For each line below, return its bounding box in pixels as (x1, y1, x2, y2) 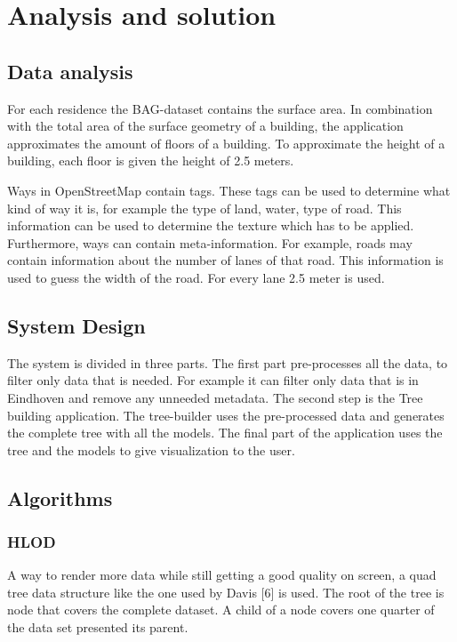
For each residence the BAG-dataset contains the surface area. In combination (7, 99, 433, 117)
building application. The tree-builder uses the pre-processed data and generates (7, 405, 445, 424)
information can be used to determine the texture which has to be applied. (7, 216, 414, 235)
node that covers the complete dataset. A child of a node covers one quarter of (7, 600, 435, 619)
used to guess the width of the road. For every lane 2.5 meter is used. (7, 268, 385, 286)
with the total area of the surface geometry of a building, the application (7, 116, 404, 135)
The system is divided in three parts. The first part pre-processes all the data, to (7, 353, 448, 372)
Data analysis (7, 57, 133, 84)
